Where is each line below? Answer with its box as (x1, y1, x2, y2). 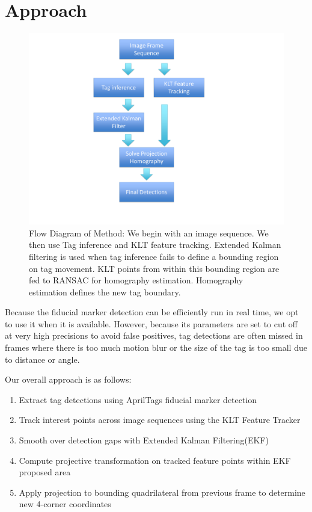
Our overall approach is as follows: (5, 373, 132, 386)
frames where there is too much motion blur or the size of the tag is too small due (5, 341, 307, 354)
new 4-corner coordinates (19, 498, 111, 510)
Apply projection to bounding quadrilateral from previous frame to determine (19, 486, 305, 498)
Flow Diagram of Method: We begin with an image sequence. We (29, 226, 269, 239)
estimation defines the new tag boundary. (29, 285, 181, 298)
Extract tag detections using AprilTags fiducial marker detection (19, 393, 257, 406)
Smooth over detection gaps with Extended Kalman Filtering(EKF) (19, 434, 269, 446)
